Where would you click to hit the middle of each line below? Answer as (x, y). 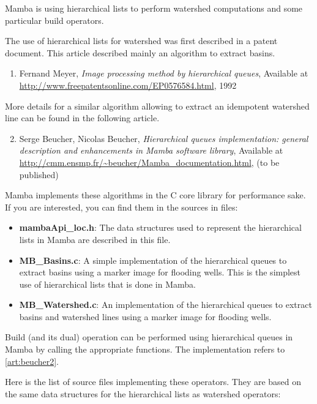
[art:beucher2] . (32, 361)
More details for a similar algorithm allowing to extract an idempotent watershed (157, 106)
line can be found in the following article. (82, 118)
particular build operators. (54, 20)
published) (39, 174)
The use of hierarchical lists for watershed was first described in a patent (141, 41)
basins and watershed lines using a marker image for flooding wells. (145, 316)
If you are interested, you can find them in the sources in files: (121, 207)
